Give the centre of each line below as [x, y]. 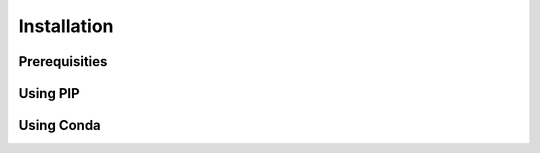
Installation [66, 26]
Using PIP [49, 93]
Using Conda [60, 125]
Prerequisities [63, 61]
